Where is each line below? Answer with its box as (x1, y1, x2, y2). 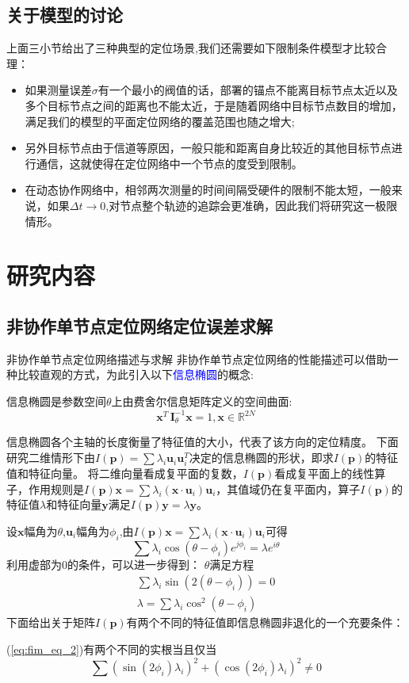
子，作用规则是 (6, 480, 84, 497)
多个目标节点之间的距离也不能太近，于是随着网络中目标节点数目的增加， (25, 97, 403, 113)
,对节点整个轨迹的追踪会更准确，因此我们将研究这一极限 (105, 197, 398, 213)
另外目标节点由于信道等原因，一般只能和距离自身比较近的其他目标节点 (25, 139, 392, 156)
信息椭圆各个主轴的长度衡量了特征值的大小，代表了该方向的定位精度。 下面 (6, 433, 399, 450)
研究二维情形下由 (6, 449, 95, 466)
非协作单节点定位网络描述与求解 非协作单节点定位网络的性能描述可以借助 (6, 350, 388, 367)
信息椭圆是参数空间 (6, 392, 106, 409)
